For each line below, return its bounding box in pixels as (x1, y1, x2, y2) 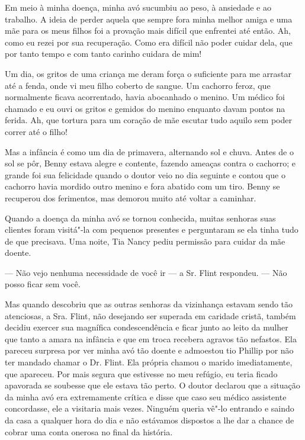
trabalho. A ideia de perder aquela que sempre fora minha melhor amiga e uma (5, 12, 293, 25)
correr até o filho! (5, 125, 68, 137)
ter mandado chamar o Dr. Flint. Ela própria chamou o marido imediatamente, (5, 356, 293, 368)
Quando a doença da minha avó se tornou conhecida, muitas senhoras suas (5, 211, 276, 224)
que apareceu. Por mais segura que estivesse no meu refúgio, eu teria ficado (5, 367, 278, 380)
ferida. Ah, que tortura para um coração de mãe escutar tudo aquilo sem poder (5, 114, 292, 126)
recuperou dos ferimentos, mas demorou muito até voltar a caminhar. (5, 191, 256, 204)
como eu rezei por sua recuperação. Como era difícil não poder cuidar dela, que (5, 36, 293, 48)
